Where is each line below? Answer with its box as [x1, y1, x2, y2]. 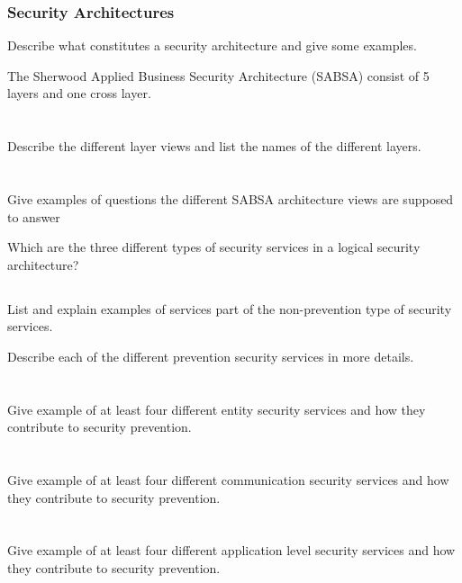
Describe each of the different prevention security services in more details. [7, 346, 414, 365]
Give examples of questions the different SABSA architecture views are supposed [7, 189, 454, 208]
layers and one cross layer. [7, 84, 151, 103]
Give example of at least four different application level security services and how [7, 541, 456, 560]
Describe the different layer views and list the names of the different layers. [7, 137, 421, 156]
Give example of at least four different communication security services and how [7, 471, 449, 489]
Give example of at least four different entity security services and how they [7, 399, 426, 418]
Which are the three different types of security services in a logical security [7, 238, 421, 256]
